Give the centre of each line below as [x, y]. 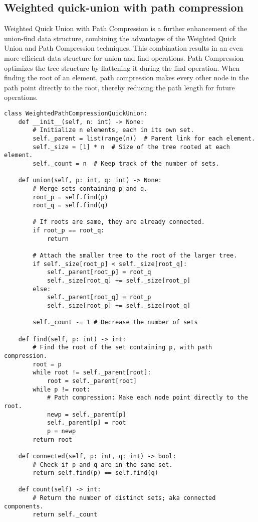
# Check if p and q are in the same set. [103, 465]
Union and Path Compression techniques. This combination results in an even [124, 48]
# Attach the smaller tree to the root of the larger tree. [135, 256]
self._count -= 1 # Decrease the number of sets [115, 322]
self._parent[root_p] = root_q [99, 272]
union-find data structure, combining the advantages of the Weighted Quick [120, 38]
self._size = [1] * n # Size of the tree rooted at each [132, 147]
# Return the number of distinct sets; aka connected [124, 498]
